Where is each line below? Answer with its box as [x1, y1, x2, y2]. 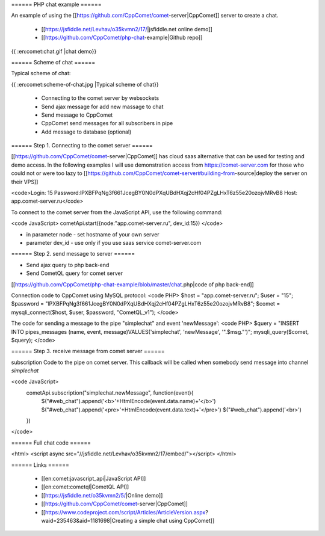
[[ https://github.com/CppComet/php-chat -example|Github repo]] [41, 34, 203, 42]
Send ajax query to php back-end [26, 261, 110, 268]
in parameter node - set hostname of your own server [26, 230, 159, 238]
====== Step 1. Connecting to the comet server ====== [11, 142, 153, 149]
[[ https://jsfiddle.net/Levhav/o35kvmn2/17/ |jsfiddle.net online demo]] [41, 25, 213, 32]
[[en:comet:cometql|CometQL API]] [41, 483, 129, 490]
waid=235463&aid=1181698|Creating [41, 517, 134, 524]
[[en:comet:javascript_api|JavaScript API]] [41, 475, 146, 482]
